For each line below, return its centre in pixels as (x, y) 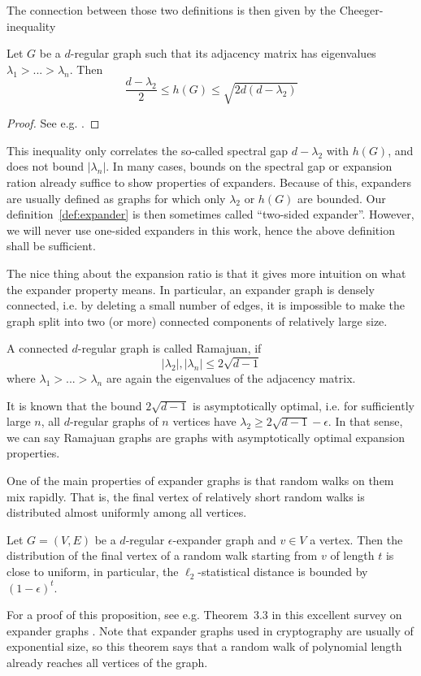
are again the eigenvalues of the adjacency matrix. (231, 378)
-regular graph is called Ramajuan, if (169, 348)
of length (352, 555)
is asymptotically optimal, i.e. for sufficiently (304, 405)
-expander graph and (224, 539)
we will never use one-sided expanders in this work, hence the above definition (201, 230)
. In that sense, (365, 421)
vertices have (204, 421)
